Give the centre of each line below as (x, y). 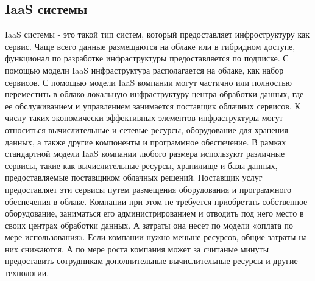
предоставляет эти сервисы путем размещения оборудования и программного (148, 189)
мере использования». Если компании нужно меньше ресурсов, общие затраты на (156, 237)
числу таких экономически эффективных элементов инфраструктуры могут (144, 118)
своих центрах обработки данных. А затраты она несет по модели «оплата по (149, 225)
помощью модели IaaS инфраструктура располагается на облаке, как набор (144, 70)
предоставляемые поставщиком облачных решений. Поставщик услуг (134, 177)
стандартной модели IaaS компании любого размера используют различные (145, 154)
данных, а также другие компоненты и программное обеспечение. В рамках (146, 141)
